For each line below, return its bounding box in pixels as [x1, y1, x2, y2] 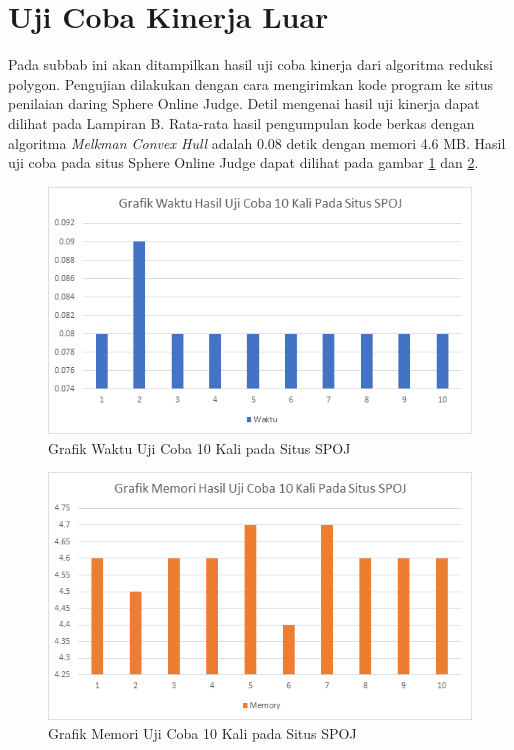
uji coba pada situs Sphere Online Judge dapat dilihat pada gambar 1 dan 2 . [8, 152, 479, 173]
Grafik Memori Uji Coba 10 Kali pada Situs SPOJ [48, 723, 357, 744]
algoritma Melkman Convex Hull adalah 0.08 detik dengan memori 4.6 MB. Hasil [8, 132, 506, 153]
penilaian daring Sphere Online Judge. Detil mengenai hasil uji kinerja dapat [8, 93, 480, 114]
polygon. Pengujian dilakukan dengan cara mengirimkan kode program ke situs [8, 73, 494, 94]
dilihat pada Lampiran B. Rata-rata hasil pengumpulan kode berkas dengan [8, 112, 475, 133]
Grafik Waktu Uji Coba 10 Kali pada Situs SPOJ [48, 437, 351, 458]
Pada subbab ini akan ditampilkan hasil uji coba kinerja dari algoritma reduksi [8, 54, 493, 75]
